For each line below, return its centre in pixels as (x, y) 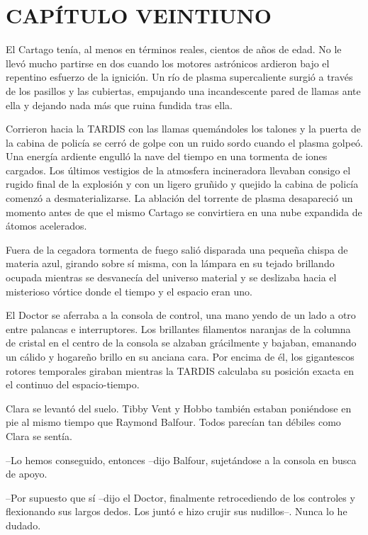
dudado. (23, 525)
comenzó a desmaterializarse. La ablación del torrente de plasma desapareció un (179, 198)
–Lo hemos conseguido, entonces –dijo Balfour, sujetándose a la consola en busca (181, 460)
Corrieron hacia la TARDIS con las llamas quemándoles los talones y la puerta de (184, 129)
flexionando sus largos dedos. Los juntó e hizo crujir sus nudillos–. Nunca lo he (177, 511)
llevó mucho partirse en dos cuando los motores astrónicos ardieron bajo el (168, 63)
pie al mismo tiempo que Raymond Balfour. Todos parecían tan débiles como (173, 422)
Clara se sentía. (39, 435)
